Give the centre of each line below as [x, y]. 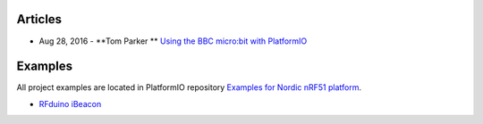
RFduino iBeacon [70, 103]
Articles [39, 19]
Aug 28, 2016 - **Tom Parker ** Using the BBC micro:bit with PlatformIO [173, 41]
